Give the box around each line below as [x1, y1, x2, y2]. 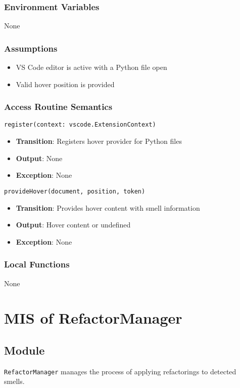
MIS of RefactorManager [4, 307, 182, 328]
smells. [4, 376, 25, 386]
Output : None [16, 152, 63, 163]
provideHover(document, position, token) [4, 187, 146, 195]
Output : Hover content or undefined [16, 219, 131, 230]
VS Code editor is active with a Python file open [16, 62, 167, 72]
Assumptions [4, 42, 58, 54]
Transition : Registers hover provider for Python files [16, 136, 182, 146]
